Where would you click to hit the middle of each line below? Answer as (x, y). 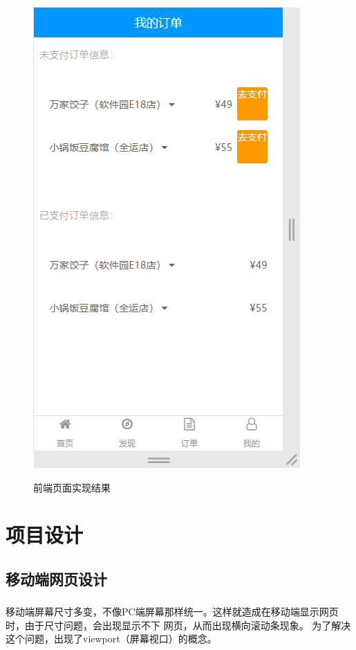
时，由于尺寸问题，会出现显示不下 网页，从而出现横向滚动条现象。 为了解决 (178, 625)
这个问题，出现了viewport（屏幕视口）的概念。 (111, 639)
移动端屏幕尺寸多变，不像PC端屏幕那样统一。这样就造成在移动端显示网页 (172, 612)
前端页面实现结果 (72, 487)
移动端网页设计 (56, 578)
